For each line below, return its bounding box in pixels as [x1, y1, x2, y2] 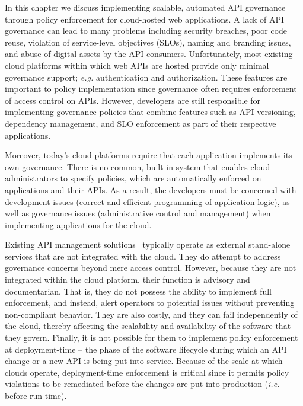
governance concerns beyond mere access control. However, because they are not [5, 261, 296, 274]
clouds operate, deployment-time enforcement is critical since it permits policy [5, 366, 289, 378]
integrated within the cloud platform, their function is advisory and [5, 273, 250, 286]
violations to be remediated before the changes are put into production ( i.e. [5, 378, 280, 390]
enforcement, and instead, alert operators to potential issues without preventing [5, 296, 295, 309]
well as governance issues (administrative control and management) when [5, 207, 271, 219]
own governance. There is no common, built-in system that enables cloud [5, 160, 270, 172]
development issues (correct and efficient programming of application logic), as [5, 195, 290, 207]
